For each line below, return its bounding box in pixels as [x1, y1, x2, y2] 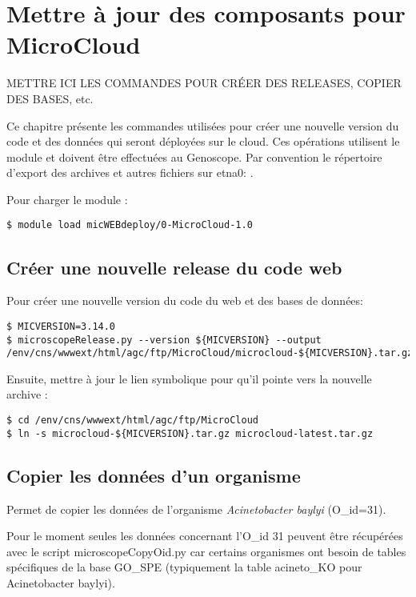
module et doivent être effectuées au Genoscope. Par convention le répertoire [6, 148, 382, 165]
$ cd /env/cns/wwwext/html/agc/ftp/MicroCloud [6, 415, 258, 427]
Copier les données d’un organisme [6, 463, 301, 487]
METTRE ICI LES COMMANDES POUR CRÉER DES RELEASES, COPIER [6, 74, 402, 91]
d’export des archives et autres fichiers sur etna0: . [6, 164, 254, 181]
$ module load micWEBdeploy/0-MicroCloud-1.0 [6, 219, 253, 231]
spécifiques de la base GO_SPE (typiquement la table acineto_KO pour [6, 559, 362, 575]
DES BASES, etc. [6, 90, 94, 106]
